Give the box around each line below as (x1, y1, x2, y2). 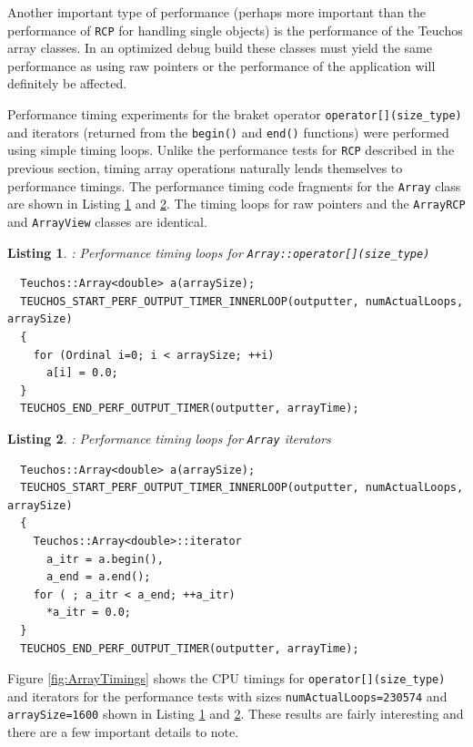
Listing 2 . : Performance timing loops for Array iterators (7, 428, 331, 447)
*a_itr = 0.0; (45, 606, 132, 619)
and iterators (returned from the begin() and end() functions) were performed (7, 122, 449, 141)
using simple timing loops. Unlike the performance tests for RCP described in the (7, 140, 455, 159)
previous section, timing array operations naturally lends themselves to (7, 159, 403, 177)
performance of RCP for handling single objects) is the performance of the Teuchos (7, 20, 463, 39)
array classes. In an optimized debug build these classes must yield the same (7, 38, 432, 57)
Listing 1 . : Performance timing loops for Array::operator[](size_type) (7, 242, 430, 261)
